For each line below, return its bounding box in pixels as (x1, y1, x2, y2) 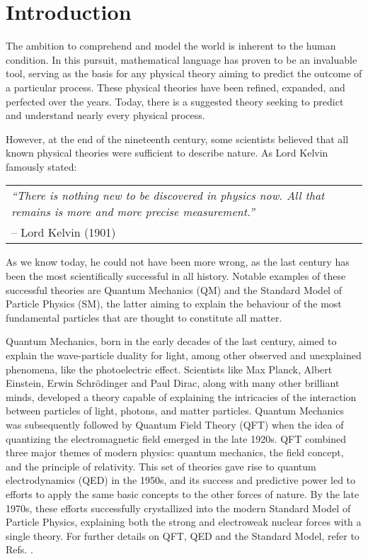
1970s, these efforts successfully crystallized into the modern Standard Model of (6, 500, 351, 515)
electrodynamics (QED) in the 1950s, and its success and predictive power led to (6, 473, 356, 487)
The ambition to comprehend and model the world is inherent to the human (6, 38, 336, 53)
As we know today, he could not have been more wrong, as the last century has (6, 254, 350, 269)
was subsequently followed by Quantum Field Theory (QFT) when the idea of (6, 417, 344, 431)
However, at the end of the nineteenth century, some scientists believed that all (6, 131, 349, 146)
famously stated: (6, 159, 77, 174)
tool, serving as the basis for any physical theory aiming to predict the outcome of (6, 66, 362, 81)
